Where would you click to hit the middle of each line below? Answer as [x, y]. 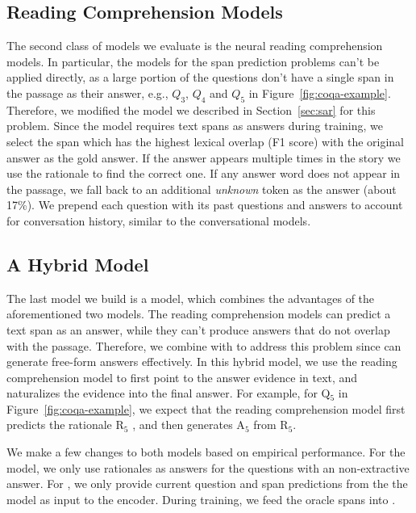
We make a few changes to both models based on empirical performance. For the [206, 452]
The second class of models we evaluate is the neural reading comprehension [195, 46]
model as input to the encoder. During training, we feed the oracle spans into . [201, 499]
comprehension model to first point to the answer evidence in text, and [182, 377]
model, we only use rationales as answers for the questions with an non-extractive [208, 467]
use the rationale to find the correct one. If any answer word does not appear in [204, 173]
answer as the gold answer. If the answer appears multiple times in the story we [204, 157]
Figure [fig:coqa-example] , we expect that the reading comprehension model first [206, 408]
